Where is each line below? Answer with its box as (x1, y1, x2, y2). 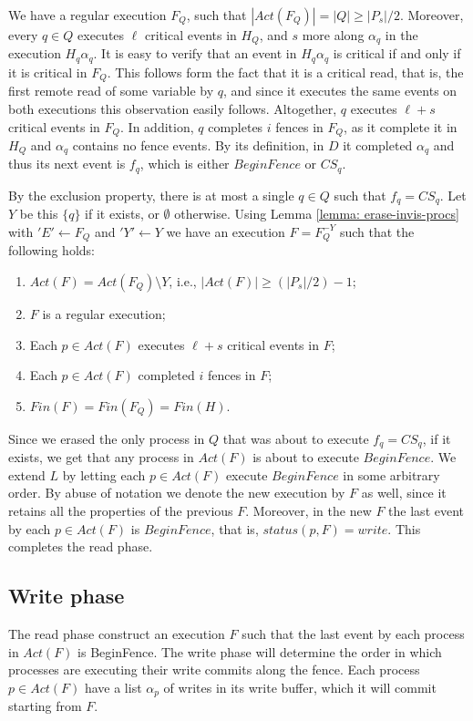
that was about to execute (222, 428, 369, 448)
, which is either (139, 154, 230, 173)
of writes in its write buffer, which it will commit (163, 677, 437, 696)
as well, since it (361, 483, 447, 502)
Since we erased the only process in (8, 428, 205, 448)
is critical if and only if (333, 44, 461, 63)
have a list (84, 677, 142, 696)
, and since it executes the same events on (222, 81, 458, 100)
